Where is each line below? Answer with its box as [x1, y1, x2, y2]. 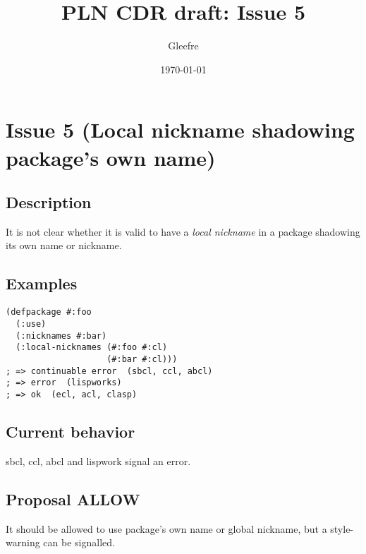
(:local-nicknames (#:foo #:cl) [16, 342, 168, 353]
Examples [6, 272, 78, 294]
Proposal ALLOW [6, 488, 140, 510]
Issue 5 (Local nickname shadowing [6, 115, 355, 144]
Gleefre [168, 38, 199, 53]
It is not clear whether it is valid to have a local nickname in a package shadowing [6, 224, 360, 239]
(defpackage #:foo [6, 307, 92, 318]
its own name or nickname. [6, 238, 122, 253]
